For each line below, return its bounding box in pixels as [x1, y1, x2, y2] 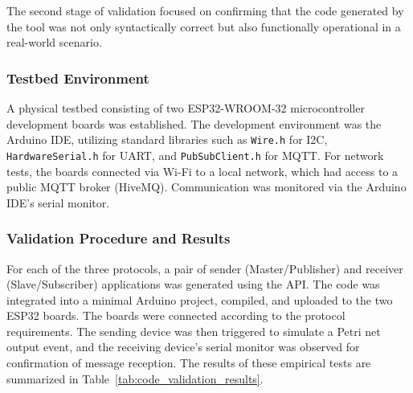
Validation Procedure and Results [6, 228, 231, 248]
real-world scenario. [6, 34, 102, 51]
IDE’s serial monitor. [6, 194, 110, 211]
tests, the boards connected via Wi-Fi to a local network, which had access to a [6, 162, 399, 179]
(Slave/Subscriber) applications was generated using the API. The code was [6, 276, 380, 293]
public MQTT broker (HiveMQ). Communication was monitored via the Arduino [6, 178, 407, 195]
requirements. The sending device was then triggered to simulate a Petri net [6, 322, 381, 339]
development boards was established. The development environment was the [6, 115, 382, 132]
